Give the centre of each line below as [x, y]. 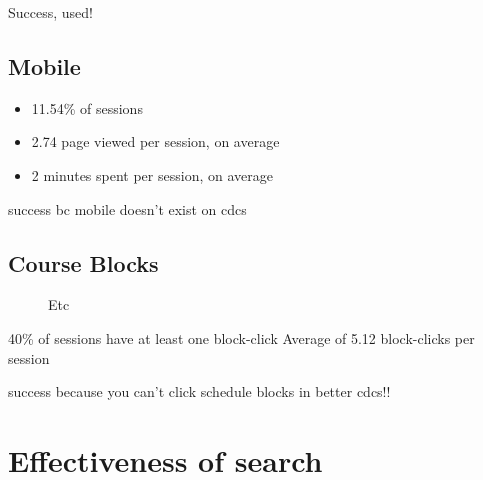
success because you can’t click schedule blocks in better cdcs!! [199, 391]
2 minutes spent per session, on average [152, 174]
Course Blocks [83, 262]
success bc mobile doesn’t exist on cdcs [127, 208]
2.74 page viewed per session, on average [155, 141]
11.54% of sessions [87, 107]
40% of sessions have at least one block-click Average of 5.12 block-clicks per [241, 337]
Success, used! [50, 12]
